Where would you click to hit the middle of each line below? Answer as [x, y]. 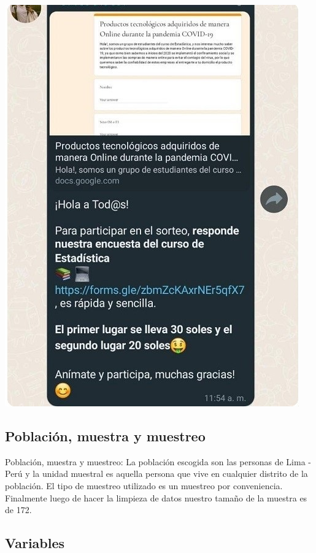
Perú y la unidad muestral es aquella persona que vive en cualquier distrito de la [156, 474]
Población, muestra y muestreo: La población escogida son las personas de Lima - [158, 461]
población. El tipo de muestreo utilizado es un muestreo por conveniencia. [144, 485]
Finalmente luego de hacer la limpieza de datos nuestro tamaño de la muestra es [156, 497]
